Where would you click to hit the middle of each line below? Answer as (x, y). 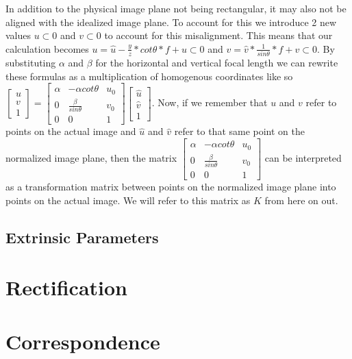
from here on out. (301, 200)
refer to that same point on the (240, 131)
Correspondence (83, 341)
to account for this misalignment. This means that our (218, 35)
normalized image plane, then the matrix (91, 158)
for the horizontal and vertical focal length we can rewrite (217, 63)
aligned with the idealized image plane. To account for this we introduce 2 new (171, 22)
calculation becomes (47, 48)
